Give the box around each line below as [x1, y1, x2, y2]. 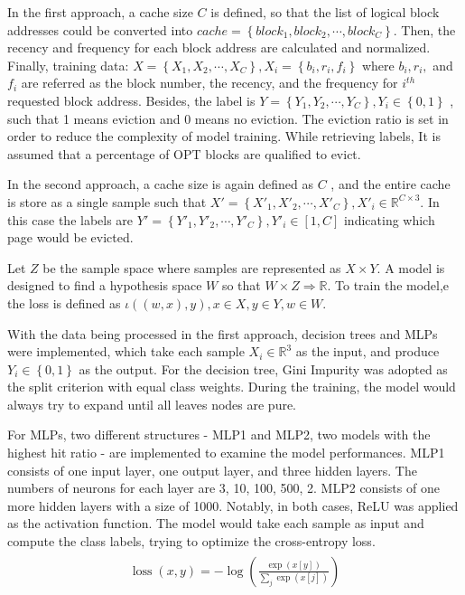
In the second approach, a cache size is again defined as [7, 175, 314, 194]
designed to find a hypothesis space [7, 276, 202, 295]
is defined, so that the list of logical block [210, 3, 440, 21]
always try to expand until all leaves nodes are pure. [7, 394, 297, 413]
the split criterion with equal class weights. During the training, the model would [7, 377, 456, 396]
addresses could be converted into [7, 20, 193, 39]
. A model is [377, 258, 445, 277]
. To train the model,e [327, 276, 450, 295]
